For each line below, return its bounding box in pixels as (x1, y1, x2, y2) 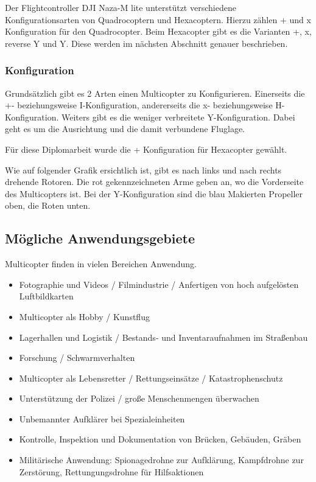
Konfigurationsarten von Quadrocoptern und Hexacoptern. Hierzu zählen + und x (5, 13, 311, 26)
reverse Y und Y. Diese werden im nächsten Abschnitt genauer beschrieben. (5, 37, 288, 49)
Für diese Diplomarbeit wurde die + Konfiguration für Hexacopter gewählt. (5, 142, 287, 155)
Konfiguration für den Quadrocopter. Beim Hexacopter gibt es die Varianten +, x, (5, 25, 312, 38)
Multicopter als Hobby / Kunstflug (19, 310, 150, 323)
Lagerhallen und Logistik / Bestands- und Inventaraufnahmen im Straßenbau (19, 330, 308, 343)
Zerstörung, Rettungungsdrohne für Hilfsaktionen (19, 465, 204, 478)
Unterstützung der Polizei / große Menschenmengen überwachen (19, 392, 259, 405)
